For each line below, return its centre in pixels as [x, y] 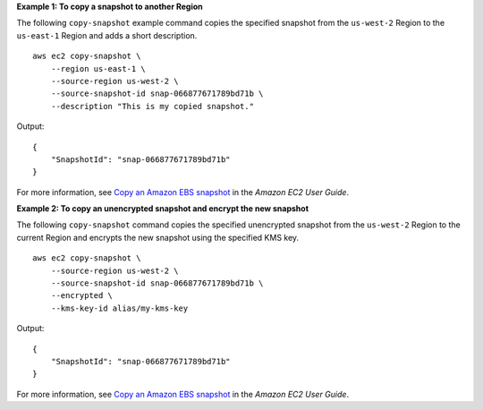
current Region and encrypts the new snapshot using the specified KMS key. [158, 237]
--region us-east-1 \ [98, 68]
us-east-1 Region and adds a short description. [107, 35]
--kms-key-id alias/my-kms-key [119, 308]
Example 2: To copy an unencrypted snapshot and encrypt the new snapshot [162, 209]
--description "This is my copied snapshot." [153, 106]
